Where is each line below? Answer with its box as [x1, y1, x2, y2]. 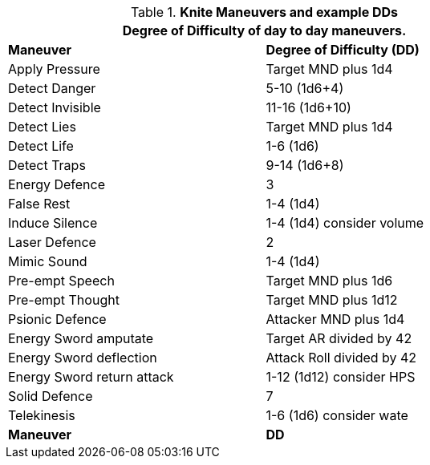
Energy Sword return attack [8, 369, 174, 385]
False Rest [8, 196, 71, 212]
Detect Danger [8, 80, 96, 96]
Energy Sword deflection [8, 350, 157, 366]
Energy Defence [8, 176, 106, 192]
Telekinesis [8, 407, 75, 423]
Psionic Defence [8, 311, 107, 327]
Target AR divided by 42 [266, 330, 412, 346]
